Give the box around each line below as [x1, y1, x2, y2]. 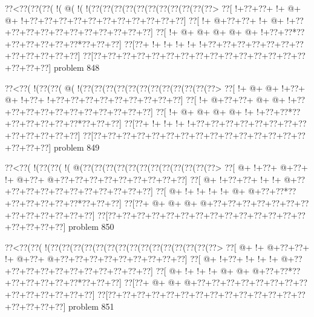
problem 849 [53, 140, 100, 153]
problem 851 [68, 299, 114, 312]
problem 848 [53, 60, 100, 73]
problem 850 [68, 220, 114, 233]
